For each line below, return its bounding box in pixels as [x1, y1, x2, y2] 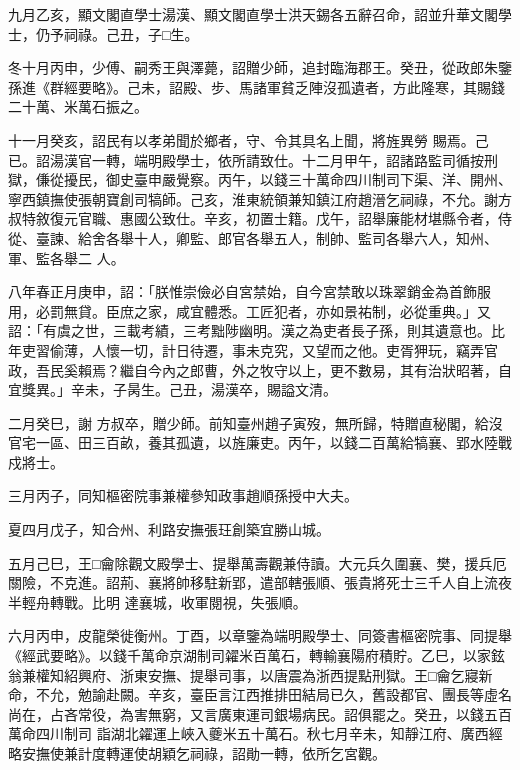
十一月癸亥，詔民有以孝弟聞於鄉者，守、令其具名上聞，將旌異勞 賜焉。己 [8, 129, 489, 150]
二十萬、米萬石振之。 [8, 96, 148, 117]
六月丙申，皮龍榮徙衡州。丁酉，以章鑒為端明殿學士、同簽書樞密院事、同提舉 [8, 625, 512, 646]
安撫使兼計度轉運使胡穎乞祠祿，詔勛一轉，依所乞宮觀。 [21, 743, 386, 763]
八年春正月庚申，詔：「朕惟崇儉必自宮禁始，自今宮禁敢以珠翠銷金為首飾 [8, 281, 477, 302]
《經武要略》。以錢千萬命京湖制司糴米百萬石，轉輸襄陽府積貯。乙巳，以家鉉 [8, 645, 505, 666]
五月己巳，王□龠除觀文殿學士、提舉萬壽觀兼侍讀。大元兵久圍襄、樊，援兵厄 [8, 552, 507, 573]
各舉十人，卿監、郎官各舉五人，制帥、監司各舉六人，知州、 [105, 227, 498, 248]
